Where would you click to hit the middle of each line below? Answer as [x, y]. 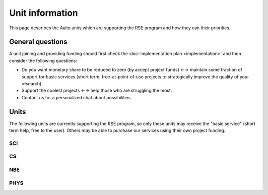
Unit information [43, 13]
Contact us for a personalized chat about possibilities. [77, 97]
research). [32, 84]
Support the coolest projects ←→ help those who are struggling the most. [97, 91]
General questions [38, 42]
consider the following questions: [43, 61]
